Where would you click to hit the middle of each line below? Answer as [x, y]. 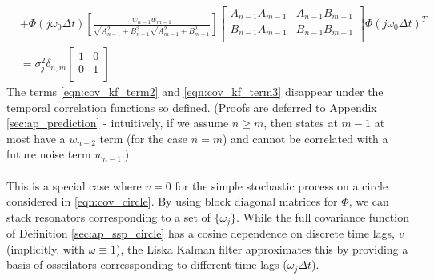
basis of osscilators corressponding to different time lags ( [147, 264]
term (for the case [143, 138]
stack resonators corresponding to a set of [108, 216]
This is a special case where [74, 185]
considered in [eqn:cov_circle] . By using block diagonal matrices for [172, 201]
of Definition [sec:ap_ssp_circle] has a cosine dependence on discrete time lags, [201, 233]
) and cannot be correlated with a [305, 138]
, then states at [301, 123]
